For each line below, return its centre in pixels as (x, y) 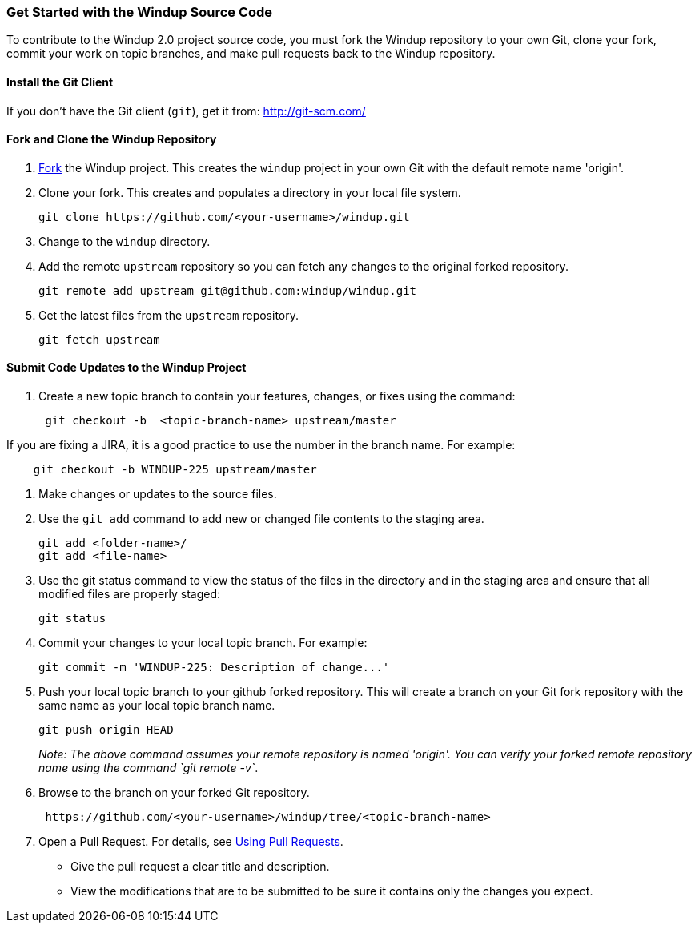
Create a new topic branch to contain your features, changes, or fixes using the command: (277, 396)
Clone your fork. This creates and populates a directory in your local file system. (250, 192)
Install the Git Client (60, 82)
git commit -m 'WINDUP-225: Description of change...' (214, 668)
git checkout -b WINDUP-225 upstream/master (175, 470)
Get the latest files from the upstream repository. (169, 315)
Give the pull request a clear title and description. (200, 867)
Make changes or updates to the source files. (158, 494)
